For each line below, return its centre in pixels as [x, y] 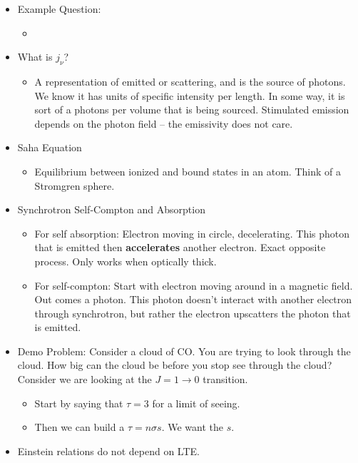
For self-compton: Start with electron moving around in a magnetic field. [194, 285]
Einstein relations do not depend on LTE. [108, 451]
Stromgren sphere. [75, 185]
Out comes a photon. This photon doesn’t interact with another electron [193, 299]
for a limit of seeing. [196, 403]
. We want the [192, 427]
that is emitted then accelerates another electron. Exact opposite [180, 247]
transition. [225, 379]
